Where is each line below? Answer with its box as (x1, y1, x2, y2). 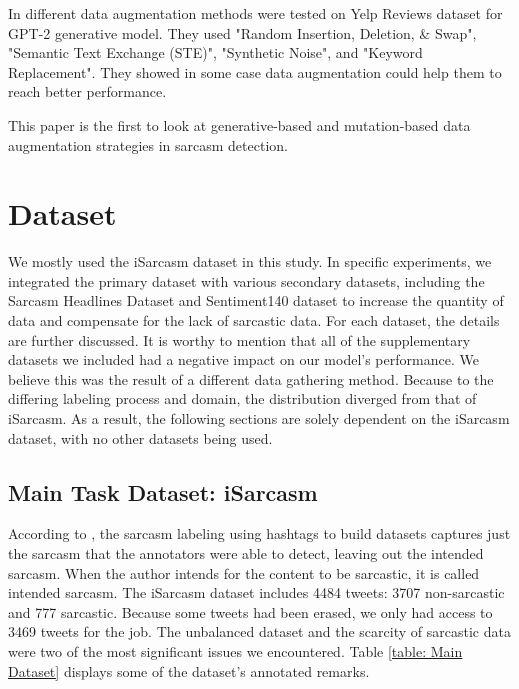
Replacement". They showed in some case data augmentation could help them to (8, 61, 502, 82)
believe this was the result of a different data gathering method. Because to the (8, 368, 494, 389)
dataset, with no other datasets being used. (8, 427, 273, 448)
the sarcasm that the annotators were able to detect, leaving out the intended (8, 543, 484, 564)
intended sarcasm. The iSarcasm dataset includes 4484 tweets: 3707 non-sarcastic (8, 582, 505, 603)
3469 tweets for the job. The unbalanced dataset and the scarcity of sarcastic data (8, 621, 511, 642)
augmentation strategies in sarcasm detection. (8, 134, 288, 155)
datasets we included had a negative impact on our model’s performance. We (8, 349, 479, 370)
